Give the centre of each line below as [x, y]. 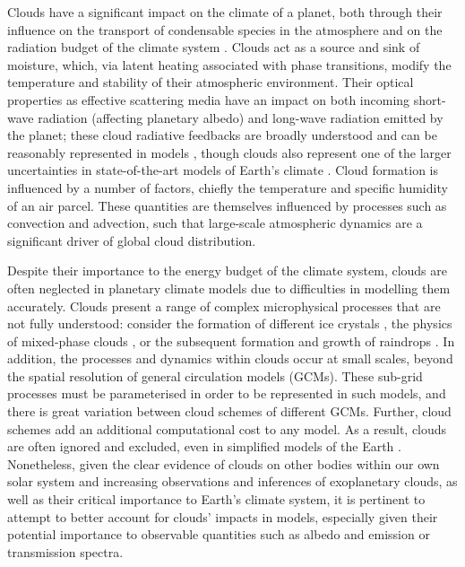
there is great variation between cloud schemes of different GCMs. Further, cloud [229, 411]
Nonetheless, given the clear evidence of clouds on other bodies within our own [224, 463]
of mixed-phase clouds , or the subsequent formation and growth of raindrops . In [231, 340]
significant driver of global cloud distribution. [132, 240]
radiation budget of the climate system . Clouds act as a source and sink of [214, 47]
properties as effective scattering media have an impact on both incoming [209, 99]
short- [430, 99]
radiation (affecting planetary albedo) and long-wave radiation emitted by [241, 117]
